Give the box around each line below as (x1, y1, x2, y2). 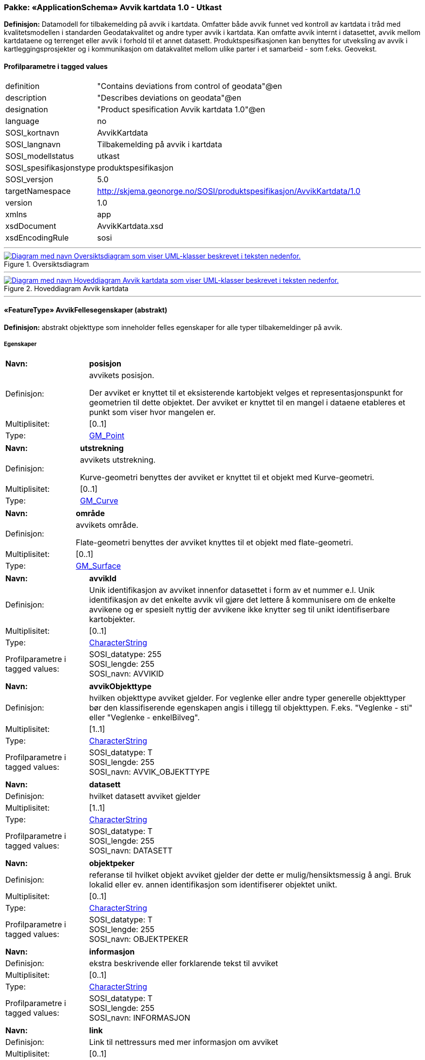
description (5, 92, 47, 103)
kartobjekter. (89, 614, 135, 624)
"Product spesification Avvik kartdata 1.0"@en (97, 104, 265, 114)
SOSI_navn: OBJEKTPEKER (89, 934, 188, 944)
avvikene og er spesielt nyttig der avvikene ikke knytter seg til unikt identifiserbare (89, 604, 390, 614)
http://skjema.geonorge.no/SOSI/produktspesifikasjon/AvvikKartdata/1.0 (97, 186, 360, 196)
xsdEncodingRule (5, 232, 69, 243)
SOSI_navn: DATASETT (89, 845, 173, 855)
